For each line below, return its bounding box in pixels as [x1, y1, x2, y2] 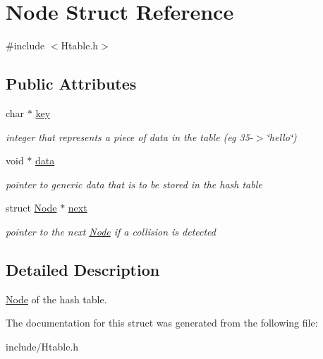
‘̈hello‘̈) [266, 129, 297, 144]
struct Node [6, 200, 57, 215]
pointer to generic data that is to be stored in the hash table [6, 176, 262, 191]
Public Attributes [6, 73, 137, 95]
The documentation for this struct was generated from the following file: [6, 315, 318, 330]
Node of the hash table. [6, 291, 107, 306]
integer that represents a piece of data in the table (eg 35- [6, 129, 253, 144]
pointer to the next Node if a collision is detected [6, 224, 216, 238]
